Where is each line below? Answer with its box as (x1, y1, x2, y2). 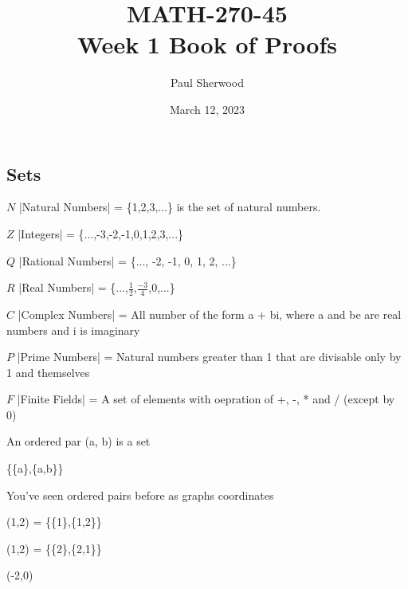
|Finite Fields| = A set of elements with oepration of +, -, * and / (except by (17, 391, 395, 407)
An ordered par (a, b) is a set (6, 433, 151, 450)
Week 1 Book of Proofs (77, 28, 337, 61)
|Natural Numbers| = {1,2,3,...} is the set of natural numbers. (18, 198, 321, 215)
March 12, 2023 (169, 100, 245, 117)
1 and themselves (6, 363, 90, 380)
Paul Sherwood (170, 74, 245, 91)
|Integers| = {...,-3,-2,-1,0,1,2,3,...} (18, 225, 184, 241)
